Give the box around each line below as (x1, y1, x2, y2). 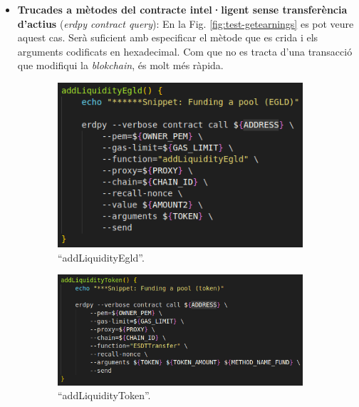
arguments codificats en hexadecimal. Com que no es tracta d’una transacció (17, 43, 353, 58)
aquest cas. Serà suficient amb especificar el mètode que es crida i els (17, 30, 318, 45)
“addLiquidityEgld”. (58, 249, 145, 264)
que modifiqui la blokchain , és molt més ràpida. (17, 58, 224, 73)
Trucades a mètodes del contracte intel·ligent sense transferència (17, 2, 348, 16)
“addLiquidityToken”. (58, 388, 151, 403)
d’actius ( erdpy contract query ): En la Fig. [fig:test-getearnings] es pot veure (17, 16, 354, 31)
